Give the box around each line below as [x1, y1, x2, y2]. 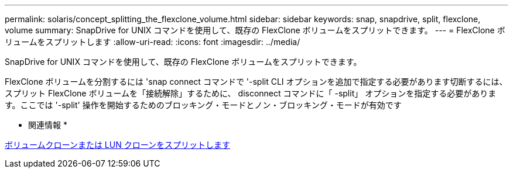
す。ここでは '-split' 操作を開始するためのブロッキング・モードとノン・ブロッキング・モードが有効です [5, 100, 402, 110]
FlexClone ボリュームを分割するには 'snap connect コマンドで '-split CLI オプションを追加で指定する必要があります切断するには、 [5, 77, 508, 86]
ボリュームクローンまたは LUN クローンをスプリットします [5, 140, 230, 150]
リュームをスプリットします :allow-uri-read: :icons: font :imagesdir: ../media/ [5, 37, 300, 47]
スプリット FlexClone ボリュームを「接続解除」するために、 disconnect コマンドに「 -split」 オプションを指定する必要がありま [5, 88, 497, 98]
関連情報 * [28, 120, 67, 130]
